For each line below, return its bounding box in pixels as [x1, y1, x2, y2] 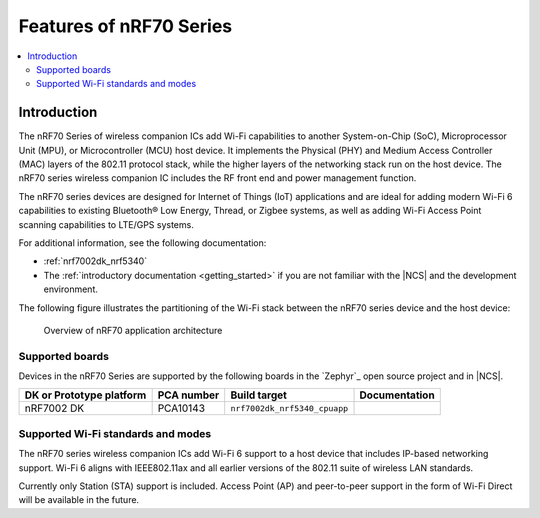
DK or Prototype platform [24, 388, 147, 402]
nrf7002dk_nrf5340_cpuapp [230, 403, 349, 414]
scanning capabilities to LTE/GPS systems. [18, 218, 194, 230]
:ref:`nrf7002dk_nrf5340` [43, 255, 148, 267]
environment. [43, 283, 99, 295]
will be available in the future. [18, 494, 140, 506]
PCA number [157, 388, 220, 402]
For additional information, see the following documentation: [18, 236, 267, 249]
